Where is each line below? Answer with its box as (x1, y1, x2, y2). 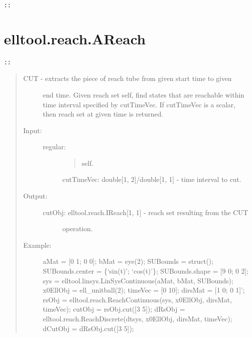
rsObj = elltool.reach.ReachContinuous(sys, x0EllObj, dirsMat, (42, 294, 232, 304)
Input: (23, 125, 42, 135)
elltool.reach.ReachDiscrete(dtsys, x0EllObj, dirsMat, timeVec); (42, 314, 232, 323)
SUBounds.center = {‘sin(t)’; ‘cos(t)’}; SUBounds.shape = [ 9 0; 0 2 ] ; (42, 266, 249, 276)
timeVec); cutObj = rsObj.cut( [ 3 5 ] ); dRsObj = (42, 304, 185, 314)
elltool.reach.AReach (4, 28, 146, 48)
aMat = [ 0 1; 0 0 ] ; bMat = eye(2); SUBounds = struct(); (42, 256, 213, 266)
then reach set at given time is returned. (42, 109, 164, 119)
